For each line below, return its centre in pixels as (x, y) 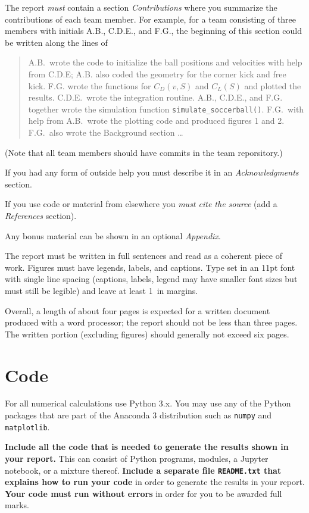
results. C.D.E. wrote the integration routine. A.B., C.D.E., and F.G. (155, 97)
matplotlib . (27, 426)
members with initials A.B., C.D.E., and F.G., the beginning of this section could (154, 31)
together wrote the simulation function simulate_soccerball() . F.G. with (166, 109)
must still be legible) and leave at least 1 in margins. (102, 290)
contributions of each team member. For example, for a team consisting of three (151, 19)
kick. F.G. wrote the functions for (90, 85)
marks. (17, 505)
